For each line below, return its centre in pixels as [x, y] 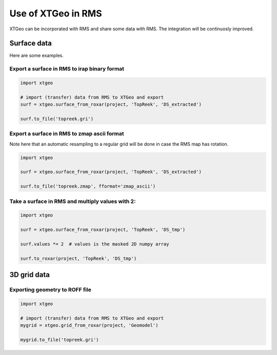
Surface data [31, 43]
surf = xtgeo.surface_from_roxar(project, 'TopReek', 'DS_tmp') [103, 230]
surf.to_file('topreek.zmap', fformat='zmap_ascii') [88, 186]
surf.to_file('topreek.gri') [57, 119]
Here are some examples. [37, 55]
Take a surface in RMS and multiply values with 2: [73, 201]
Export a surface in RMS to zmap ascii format [67, 134]
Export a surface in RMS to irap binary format [67, 69]
